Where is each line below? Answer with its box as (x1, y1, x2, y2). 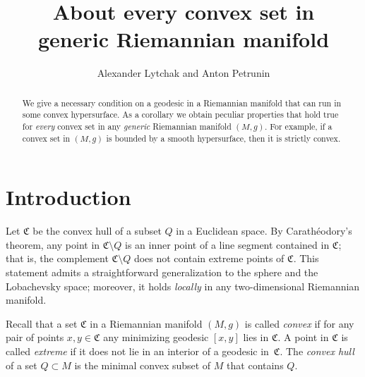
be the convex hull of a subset (32, 223, 162, 238)
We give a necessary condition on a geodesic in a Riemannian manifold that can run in (22, 97, 342, 109)
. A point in (277, 330, 329, 345)
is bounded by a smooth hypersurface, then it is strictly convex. (106, 132, 341, 144)
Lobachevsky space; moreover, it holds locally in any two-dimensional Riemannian (6, 278, 360, 293)
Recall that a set (6, 316, 78, 330)
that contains (227, 357, 284, 372)
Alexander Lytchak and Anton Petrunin (97, 66, 270, 80)
